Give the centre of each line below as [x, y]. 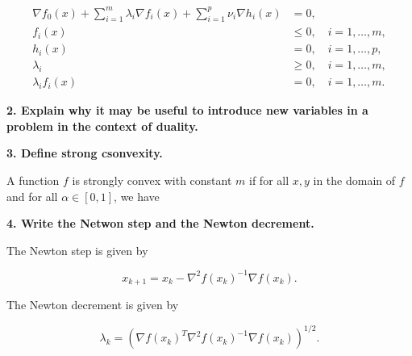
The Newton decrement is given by [93, 305]
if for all [269, 180]
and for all [32, 196]
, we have [137, 196]
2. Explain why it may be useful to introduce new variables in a [187, 110]
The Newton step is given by [77, 250]
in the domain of [354, 180]
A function [33, 180]
